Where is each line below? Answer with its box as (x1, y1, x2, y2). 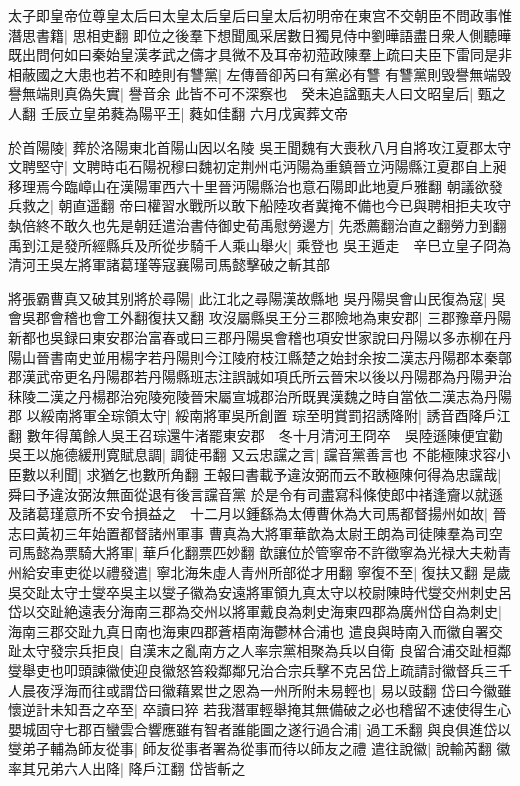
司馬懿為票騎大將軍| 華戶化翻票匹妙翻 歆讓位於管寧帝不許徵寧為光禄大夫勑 (8, 542, 498, 563)
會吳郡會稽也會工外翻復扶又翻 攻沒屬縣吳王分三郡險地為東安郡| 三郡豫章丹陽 (8, 307, 512, 328)
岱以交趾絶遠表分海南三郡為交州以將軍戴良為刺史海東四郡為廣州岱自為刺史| (8, 601, 502, 622)
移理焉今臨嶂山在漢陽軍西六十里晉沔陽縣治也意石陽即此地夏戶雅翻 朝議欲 (8, 175, 489, 196)
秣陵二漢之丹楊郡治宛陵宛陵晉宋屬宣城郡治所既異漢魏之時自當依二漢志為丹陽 (8, 385, 512, 406)
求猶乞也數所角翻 (86, 464, 199, 485)
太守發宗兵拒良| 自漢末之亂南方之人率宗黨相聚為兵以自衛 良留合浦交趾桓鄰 (21, 640, 512, 661)
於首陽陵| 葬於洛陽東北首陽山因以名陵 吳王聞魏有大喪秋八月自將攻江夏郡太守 (8, 136, 512, 157)
